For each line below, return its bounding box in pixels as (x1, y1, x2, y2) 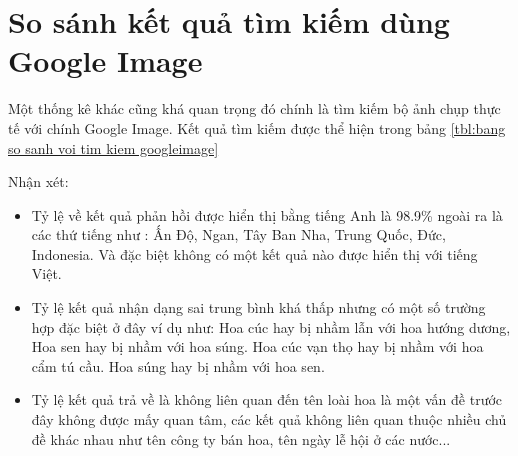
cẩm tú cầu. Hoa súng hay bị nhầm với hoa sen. (31, 355, 325, 376)
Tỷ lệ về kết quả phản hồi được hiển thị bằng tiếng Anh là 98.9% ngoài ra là (31, 204, 503, 225)
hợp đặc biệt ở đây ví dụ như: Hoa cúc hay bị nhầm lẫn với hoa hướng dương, (31, 316, 511, 337)
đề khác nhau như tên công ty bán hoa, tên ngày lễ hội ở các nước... (31, 428, 451, 449)
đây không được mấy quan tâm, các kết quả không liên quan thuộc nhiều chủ (31, 409, 507, 430)
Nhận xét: (8, 171, 69, 192)
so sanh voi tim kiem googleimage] (8, 137, 219, 158)
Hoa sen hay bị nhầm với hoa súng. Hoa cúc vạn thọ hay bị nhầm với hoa (31, 336, 484, 357)
